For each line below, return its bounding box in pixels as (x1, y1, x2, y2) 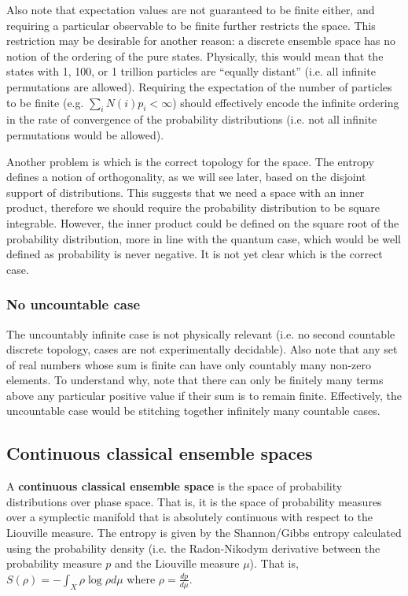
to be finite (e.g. (6, 94, 84, 110)
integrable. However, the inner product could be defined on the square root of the (6, 214, 399, 231)
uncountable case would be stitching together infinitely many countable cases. (6, 402, 380, 419)
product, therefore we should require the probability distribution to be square (6, 199, 380, 216)
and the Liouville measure (114, 555, 240, 572)
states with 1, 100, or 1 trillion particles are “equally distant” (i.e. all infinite (6, 63, 376, 80)
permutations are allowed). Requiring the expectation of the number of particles (6, 78, 392, 94)
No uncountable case (6, 294, 141, 314)
